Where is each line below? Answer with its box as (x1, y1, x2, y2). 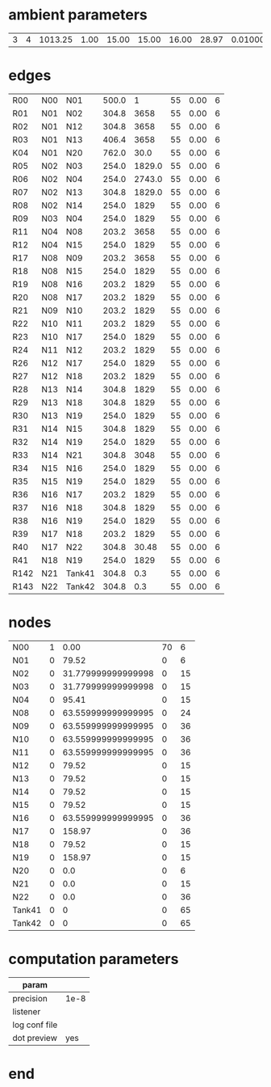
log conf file (12, 1019, 58, 1030)
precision (12, 992, 48, 1004)
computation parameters (8, 950, 179, 968)
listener (12, 1005, 41, 1017)
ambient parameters (8, 6, 148, 24)
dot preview (12, 1032, 58, 1043)
